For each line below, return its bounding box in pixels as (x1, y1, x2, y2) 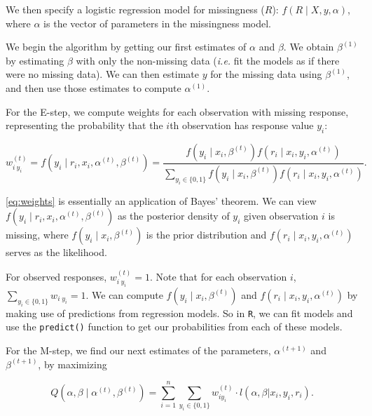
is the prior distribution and (146, 227, 267, 242)
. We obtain (283, 39, 334, 54)
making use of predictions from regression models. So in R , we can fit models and (6, 305, 353, 320)
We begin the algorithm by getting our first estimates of (6, 39, 247, 54)
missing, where (6, 227, 69, 242)
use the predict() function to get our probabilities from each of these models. (6, 319, 343, 334)
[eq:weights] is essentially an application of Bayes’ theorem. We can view (6, 193, 317, 208)
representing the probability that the (6, 118, 163, 133)
